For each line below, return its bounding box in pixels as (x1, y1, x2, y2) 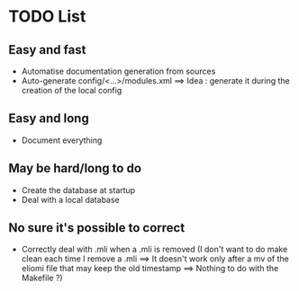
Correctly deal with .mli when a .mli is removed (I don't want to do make (21, 244, 288, 255)
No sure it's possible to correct (8, 220, 186, 235)
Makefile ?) (21, 272, 64, 284)
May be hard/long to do (8, 161, 141, 176)
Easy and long (8, 110, 89, 127)
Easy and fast (8, 42, 86, 57)
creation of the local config (21, 85, 122, 95)
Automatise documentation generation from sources (21, 66, 216, 76)
